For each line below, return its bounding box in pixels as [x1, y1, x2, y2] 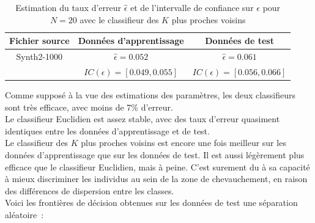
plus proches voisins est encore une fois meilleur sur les [81, 136, 286, 149]
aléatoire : [5, 208, 44, 221]
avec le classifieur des [80, 13, 159, 26]
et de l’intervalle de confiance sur [130, 1, 254, 13]
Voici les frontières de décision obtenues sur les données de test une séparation [5, 196, 298, 209]
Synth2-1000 [16, 50, 63, 63]
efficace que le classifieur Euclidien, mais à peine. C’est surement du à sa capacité [5, 160, 310, 173]
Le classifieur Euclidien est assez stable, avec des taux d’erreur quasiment [5, 112, 280, 125]
